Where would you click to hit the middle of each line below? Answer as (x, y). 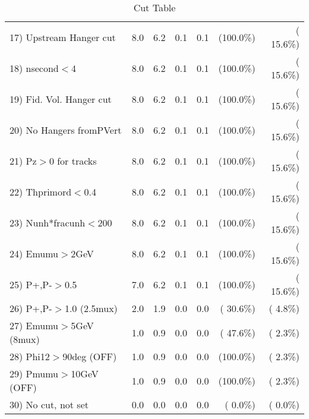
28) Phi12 (30, 356)
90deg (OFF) (90, 356)
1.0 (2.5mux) (91, 308)
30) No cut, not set (49, 404)
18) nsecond (34, 68)
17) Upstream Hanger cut (63, 37)
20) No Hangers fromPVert (66, 130)
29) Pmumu (34, 374)
